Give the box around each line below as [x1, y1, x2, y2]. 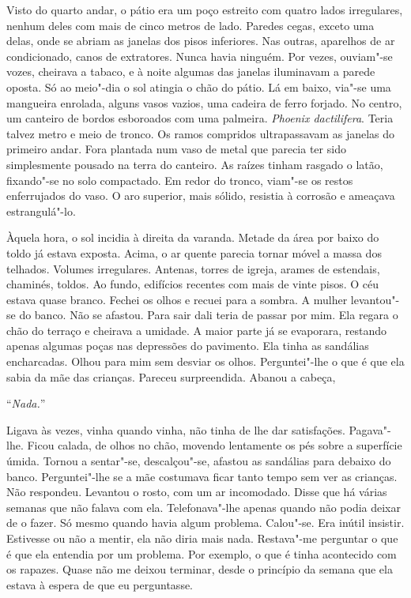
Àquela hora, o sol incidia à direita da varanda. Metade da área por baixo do [6, 229, 379, 246]
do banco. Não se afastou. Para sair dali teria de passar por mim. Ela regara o [19, 307, 398, 323]
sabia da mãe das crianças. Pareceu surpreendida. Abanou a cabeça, [6, 368, 336, 385]
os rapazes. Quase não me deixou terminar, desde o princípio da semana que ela [6, 561, 393, 577]
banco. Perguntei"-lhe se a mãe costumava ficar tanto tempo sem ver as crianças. [6, 468, 398, 484]
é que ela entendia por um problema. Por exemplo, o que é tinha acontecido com [6, 545, 397, 562]
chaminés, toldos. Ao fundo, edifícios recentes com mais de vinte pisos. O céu [6, 276, 379, 292]
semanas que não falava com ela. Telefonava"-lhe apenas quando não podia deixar [6, 498, 401, 515]
